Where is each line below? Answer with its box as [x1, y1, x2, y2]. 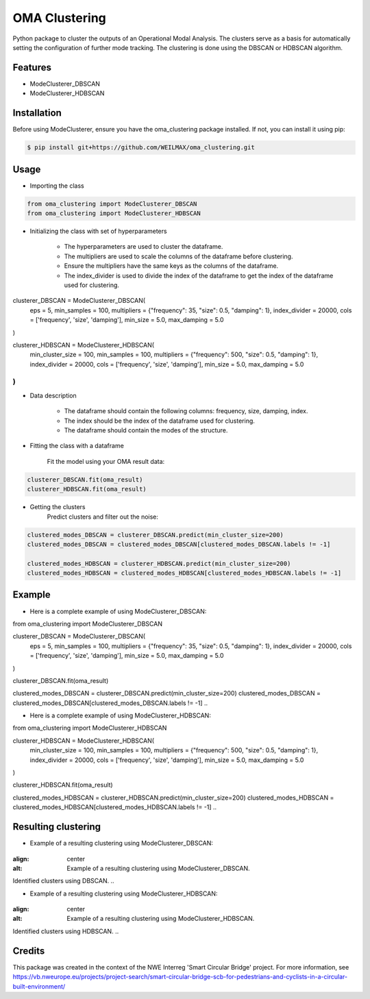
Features [12, 62, 51, 73]
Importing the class [29, 182, 85, 190]
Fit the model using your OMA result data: [47, 457, 165, 465]
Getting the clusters [29, 503, 86, 511]
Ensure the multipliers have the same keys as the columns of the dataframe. [64, 262, 279, 270]
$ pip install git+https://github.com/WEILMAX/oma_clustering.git [27, 144, 255, 151]
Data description [29, 391, 77, 399]
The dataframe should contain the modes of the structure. [64, 425, 228, 434]
